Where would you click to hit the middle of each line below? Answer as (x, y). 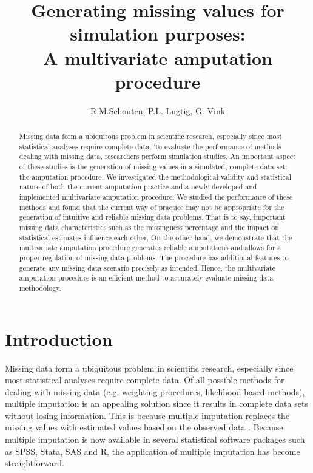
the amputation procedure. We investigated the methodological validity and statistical (155, 176)
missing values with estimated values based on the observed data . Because (144, 427)
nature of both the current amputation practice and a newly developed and (138, 187)
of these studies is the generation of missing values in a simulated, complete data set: (153, 167)
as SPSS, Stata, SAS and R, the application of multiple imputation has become (153, 451)
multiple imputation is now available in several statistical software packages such (155, 439)
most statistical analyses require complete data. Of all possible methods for (145, 380)
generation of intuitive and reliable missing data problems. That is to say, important (152, 217)
